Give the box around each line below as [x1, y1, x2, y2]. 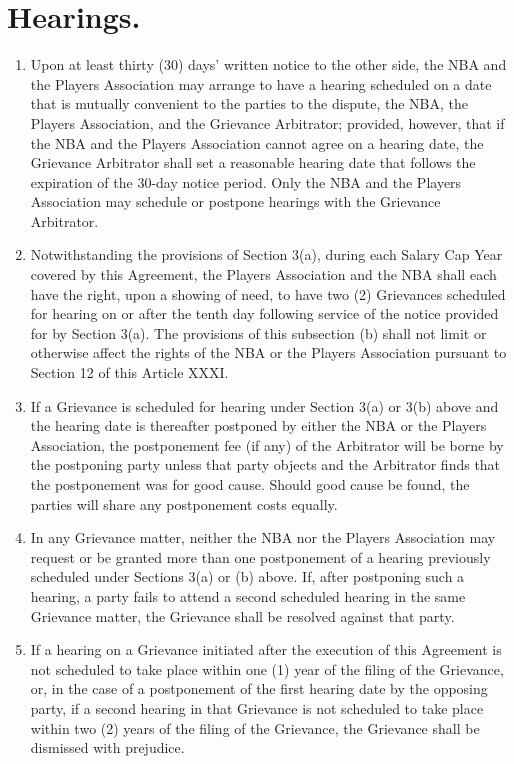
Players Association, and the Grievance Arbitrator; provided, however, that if [30, 112, 505, 133]
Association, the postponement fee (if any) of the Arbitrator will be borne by [30, 434, 504, 455]
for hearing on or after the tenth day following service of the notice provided [30, 303, 499, 324]
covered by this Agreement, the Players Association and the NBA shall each [30, 264, 497, 285]
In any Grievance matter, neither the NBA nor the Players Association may [30, 527, 496, 548]
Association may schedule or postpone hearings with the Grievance [30, 191, 441, 212]
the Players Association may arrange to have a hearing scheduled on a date [30, 73, 492, 94]
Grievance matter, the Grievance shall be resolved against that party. [30, 605, 455, 626]
